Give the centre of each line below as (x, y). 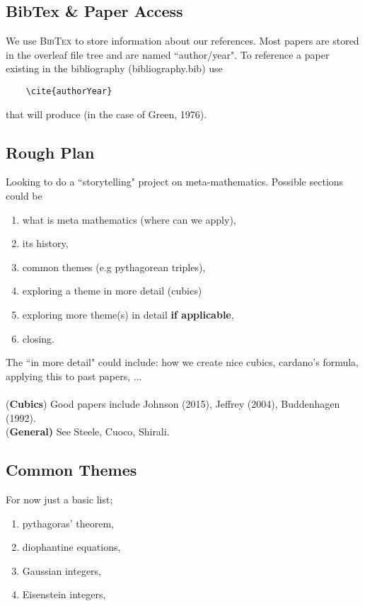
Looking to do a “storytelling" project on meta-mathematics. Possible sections (175, 182)
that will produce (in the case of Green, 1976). (106, 114)
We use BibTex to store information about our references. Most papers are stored (182, 41)
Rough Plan (50, 152)
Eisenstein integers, (64, 594)
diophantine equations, (71, 547)
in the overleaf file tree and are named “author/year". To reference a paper (168, 54)
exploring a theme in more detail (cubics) (112, 291)
